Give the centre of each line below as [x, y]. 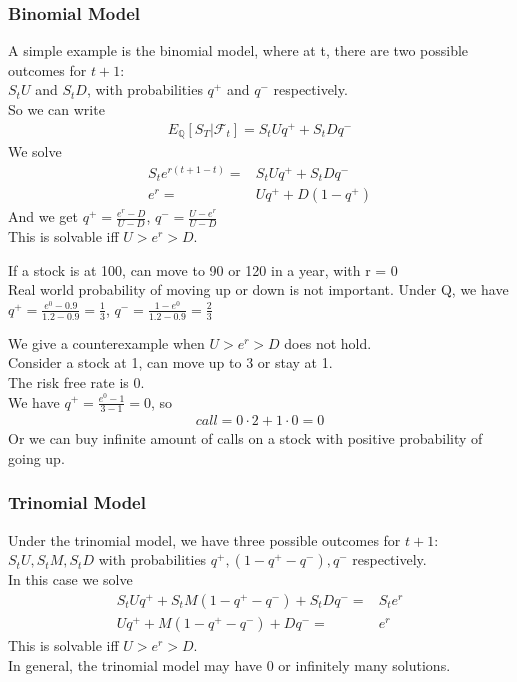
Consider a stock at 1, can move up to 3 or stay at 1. [170, 362]
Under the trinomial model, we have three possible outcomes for [204, 539]
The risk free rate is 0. [76, 381]
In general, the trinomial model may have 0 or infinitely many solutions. [229, 664]
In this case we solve [70, 579]
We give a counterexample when [106, 342]
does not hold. [328, 342]
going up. [36, 457]
